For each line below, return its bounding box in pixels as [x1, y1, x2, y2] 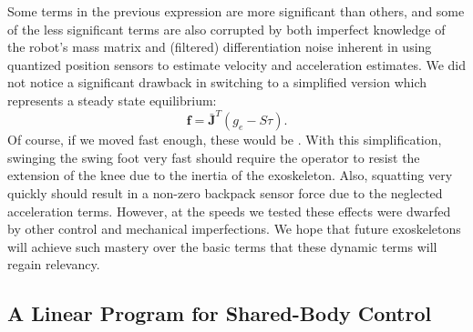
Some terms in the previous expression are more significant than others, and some [7, 2, 465, 20]
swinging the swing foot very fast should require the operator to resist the [7, 147, 420, 166]
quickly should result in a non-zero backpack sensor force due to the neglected [7, 184, 443, 203]
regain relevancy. [7, 255, 100, 274]
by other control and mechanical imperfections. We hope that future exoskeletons [7, 219, 461, 238]
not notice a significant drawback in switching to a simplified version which [7, 73, 427, 92]
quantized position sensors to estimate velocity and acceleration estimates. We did [7, 55, 467, 74]
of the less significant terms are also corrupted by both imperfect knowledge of [7, 19, 446, 38]
